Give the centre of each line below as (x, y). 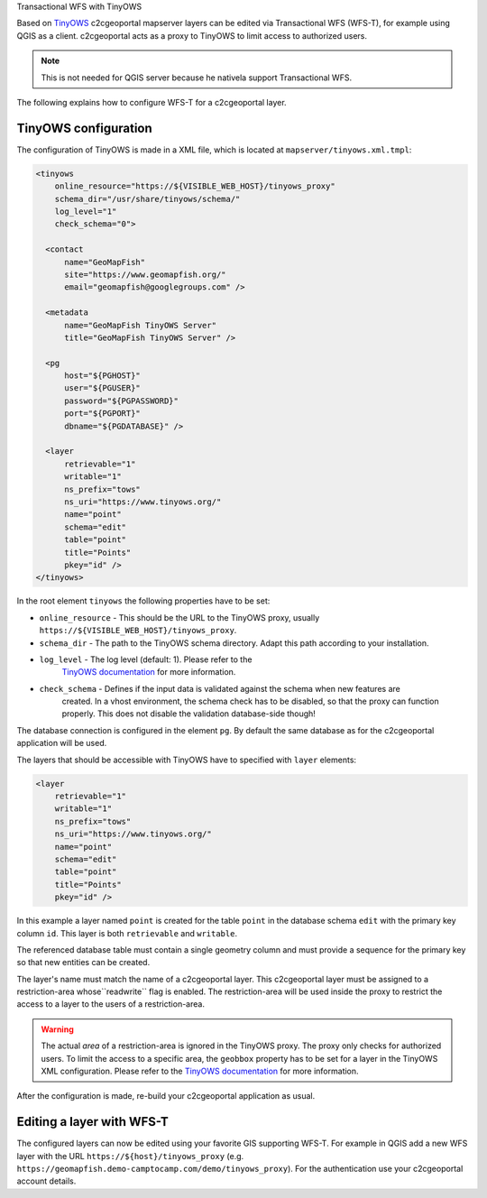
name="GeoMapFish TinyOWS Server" (140, 325)
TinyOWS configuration (84, 128)
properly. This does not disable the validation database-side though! (188, 714)
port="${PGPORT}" (103, 414)
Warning (57, 1029)
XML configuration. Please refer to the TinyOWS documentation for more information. (200, 1071)
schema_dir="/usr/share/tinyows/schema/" (147, 199)
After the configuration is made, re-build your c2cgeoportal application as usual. (166, 1096)
